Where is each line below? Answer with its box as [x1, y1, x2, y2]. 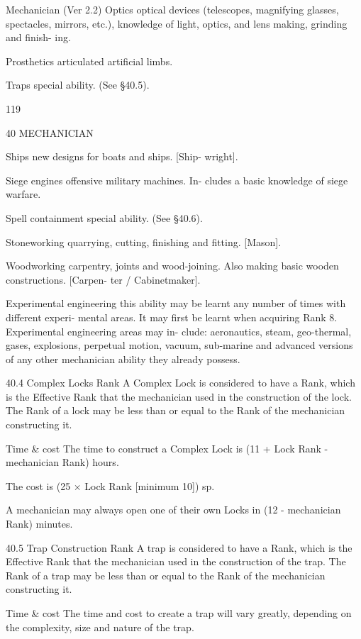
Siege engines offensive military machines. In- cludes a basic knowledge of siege [6, 172, 348, 187]
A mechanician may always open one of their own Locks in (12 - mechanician [6, 502, 341, 517]
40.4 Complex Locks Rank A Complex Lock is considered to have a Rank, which [6, 375, 355, 390]
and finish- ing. [6, 30, 71, 45]
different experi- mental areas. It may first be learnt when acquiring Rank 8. [6, 309, 338, 324]
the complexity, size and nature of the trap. [6, 619, 194, 634]
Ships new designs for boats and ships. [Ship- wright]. [6, 149, 238, 164]
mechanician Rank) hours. [6, 455, 119, 469]
